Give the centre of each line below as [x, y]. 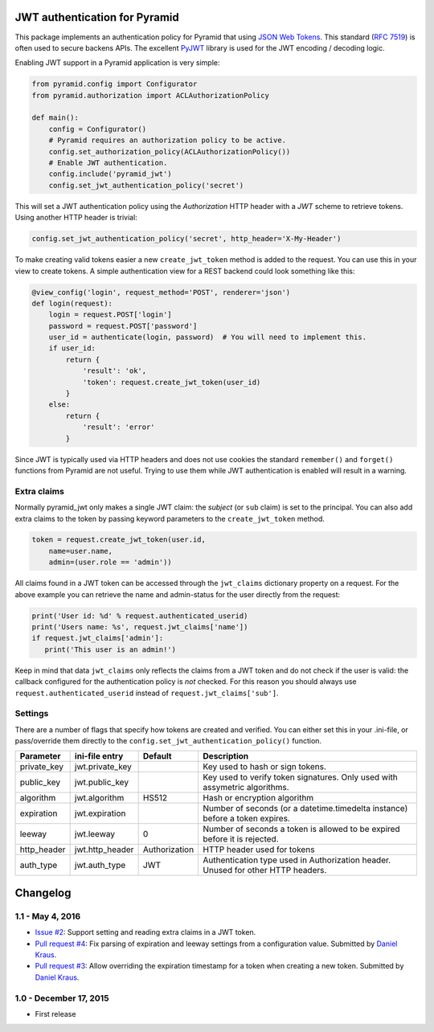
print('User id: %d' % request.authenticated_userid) [140, 616]
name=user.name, [80, 551]
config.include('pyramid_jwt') [110, 174]
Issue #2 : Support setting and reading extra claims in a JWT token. [145, 932]
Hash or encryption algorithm [258, 798]
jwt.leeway [95, 834]
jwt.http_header [104, 850]
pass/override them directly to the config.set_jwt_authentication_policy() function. [168, 741]
